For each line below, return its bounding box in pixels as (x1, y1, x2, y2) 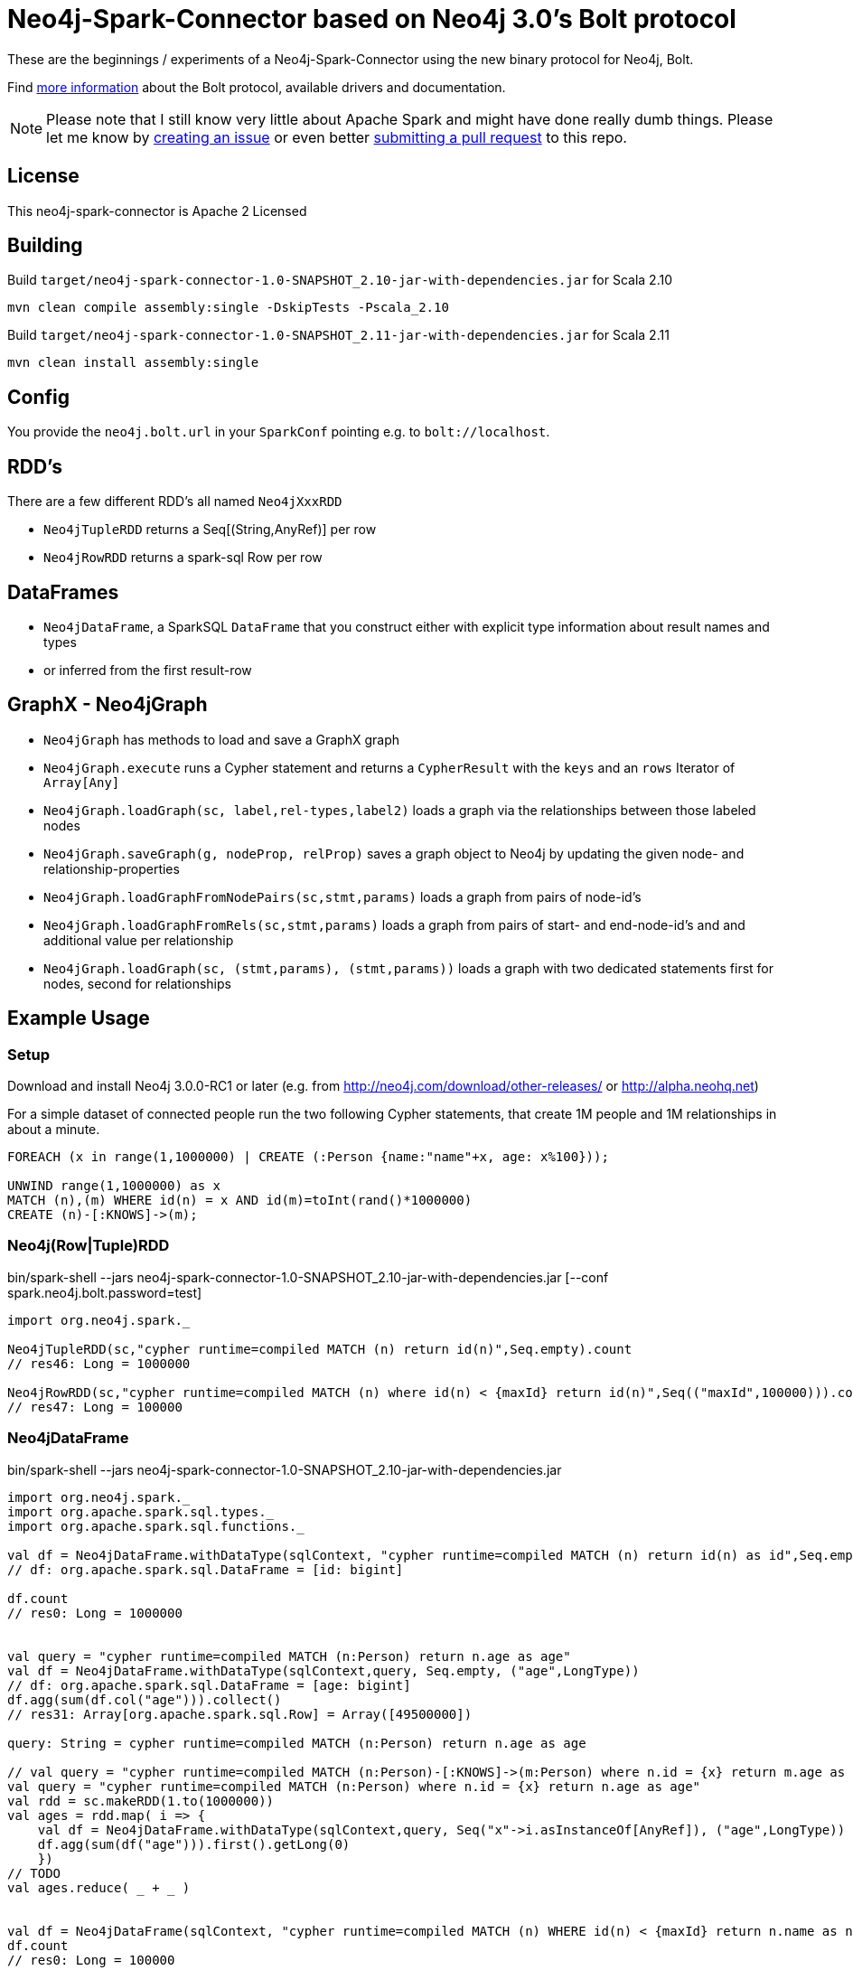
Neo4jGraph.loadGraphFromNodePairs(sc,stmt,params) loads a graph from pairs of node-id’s (43, 888, 642, 905)
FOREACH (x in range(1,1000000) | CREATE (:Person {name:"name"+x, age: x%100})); (7, 1149, 609, 1165)
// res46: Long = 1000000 (7, 1356, 191, 1371)
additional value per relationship (43, 932, 234, 948)
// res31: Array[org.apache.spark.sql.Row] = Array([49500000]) (7, 1706, 473, 1721)
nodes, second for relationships (43, 975, 231, 991)
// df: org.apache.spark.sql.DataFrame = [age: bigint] (7, 1677, 411, 1693)
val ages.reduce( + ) (7, 1880, 191, 1895)
